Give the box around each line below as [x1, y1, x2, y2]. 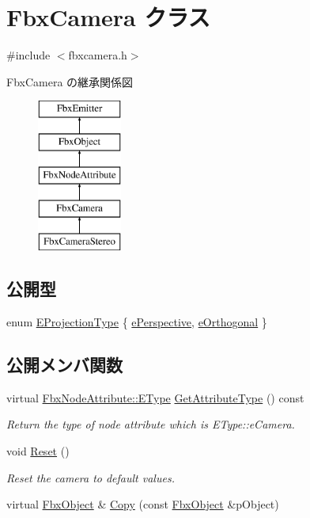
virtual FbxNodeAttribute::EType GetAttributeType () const [6, 389, 304, 406]
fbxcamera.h [68, 47, 127, 63]
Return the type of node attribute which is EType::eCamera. [6, 416, 295, 432]
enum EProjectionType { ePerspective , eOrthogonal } [6, 314, 267, 330]
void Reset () [6, 443, 70, 459]
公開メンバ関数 [6, 352, 123, 377]
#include [6, 47, 51, 63]
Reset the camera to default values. [6, 469, 175, 486]
